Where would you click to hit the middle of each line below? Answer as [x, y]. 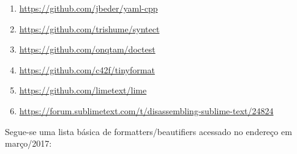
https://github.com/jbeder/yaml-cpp [88, 8]
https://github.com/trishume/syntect [89, 28]
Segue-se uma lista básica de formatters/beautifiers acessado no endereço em [148, 131]
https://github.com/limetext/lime [83, 90]
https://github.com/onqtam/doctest [87, 49]
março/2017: [28, 143]
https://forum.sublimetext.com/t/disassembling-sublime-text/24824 [146, 110]
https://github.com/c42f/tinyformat [87, 69]
